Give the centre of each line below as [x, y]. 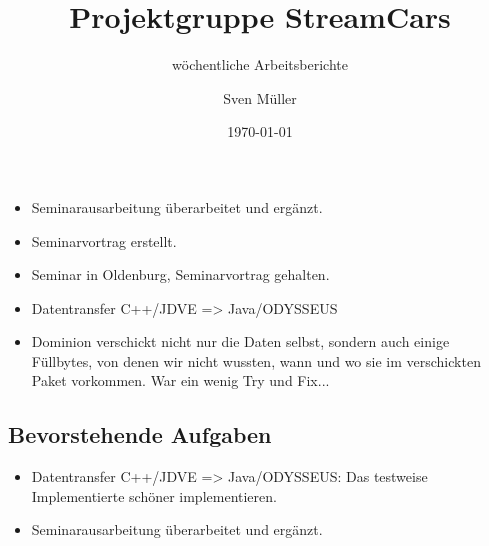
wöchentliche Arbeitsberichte [260, 64]
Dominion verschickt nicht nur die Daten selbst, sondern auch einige [240, 341]
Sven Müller [260, 97]
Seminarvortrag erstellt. [104, 240]
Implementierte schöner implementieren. [154, 495]
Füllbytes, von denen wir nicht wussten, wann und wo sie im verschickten [256, 360]
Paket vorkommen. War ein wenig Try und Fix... [180, 380]
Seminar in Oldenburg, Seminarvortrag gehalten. [180, 274]
